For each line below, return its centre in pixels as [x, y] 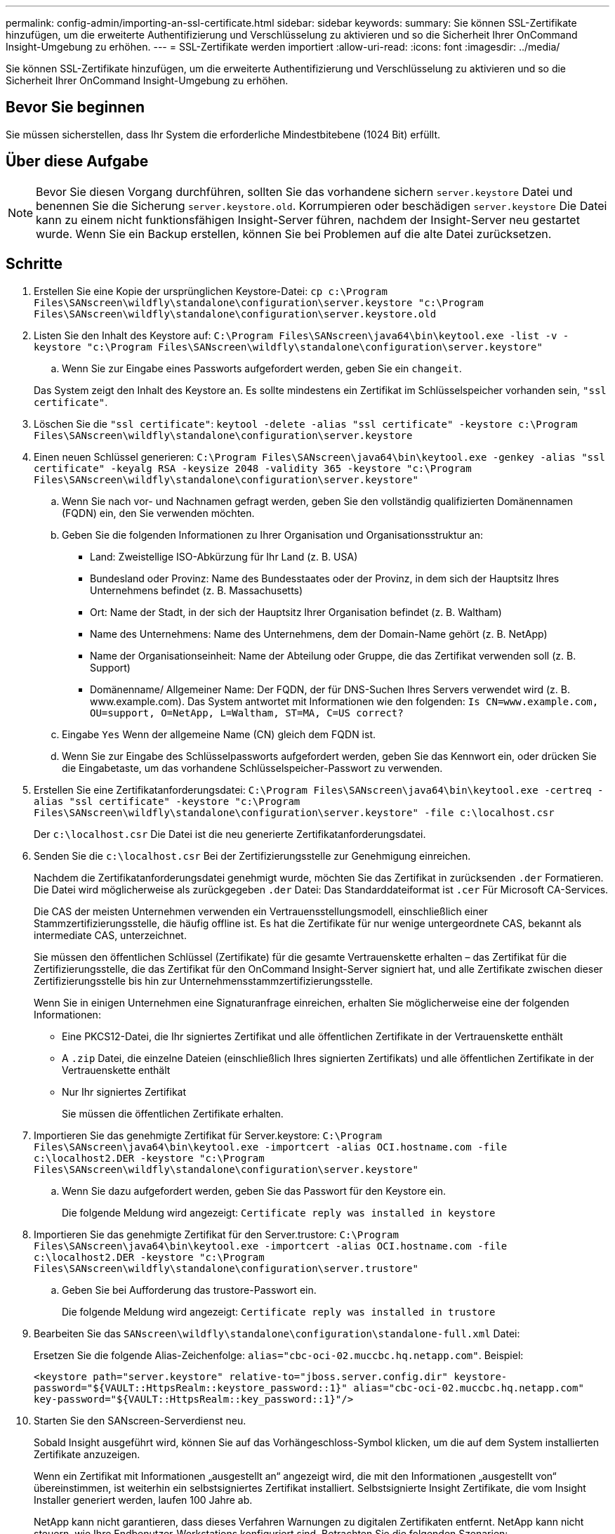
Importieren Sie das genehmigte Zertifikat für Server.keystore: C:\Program [208, 1135]
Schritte [34, 264]
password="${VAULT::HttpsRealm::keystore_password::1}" [191, 1388]
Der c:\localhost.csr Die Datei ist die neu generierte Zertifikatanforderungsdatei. [230, 834]
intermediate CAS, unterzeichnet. [110, 935]
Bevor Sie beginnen [75, 107]
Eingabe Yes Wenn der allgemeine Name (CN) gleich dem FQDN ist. [219, 734]
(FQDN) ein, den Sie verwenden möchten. [158, 513]
